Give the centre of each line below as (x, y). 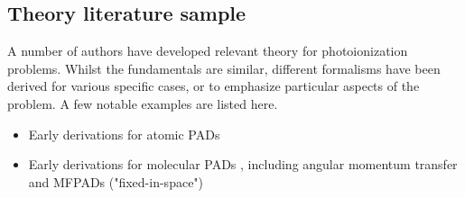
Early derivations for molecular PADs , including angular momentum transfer (243, 164)
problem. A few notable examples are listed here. (143, 103)
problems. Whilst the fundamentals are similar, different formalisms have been (224, 68)
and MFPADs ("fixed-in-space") (116, 181)
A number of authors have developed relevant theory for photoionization (208, 51)
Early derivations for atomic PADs (124, 134)
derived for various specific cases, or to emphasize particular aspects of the (214, 86)
